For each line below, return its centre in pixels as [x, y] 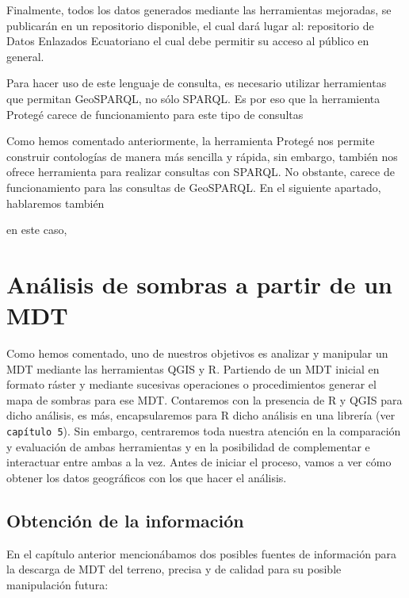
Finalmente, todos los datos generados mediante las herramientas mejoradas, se [199, 10]
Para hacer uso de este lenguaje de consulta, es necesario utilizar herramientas [197, 83]
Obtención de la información [125, 520]
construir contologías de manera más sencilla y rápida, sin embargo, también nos [202, 156]
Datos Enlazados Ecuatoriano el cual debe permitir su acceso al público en [188, 41]
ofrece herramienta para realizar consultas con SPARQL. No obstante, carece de [201, 172]
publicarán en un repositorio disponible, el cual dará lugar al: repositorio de [190, 25]
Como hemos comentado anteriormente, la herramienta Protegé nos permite [191, 141]
